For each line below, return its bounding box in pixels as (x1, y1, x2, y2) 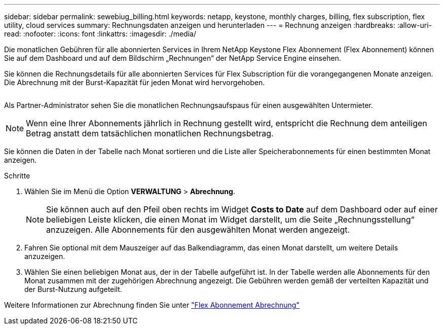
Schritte (4, 171, 30, 180)
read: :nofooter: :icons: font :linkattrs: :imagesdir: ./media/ (4, 29, 196, 38)
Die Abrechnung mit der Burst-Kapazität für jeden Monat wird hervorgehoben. (4, 78, 265, 87)
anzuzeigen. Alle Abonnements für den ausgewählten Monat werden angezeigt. (46, 225, 350, 235)
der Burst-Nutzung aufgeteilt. (24, 285, 122, 294)
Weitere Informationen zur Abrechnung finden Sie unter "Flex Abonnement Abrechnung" (4, 301, 300, 309)
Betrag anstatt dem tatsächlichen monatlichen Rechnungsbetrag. (26, 128, 274, 138)
